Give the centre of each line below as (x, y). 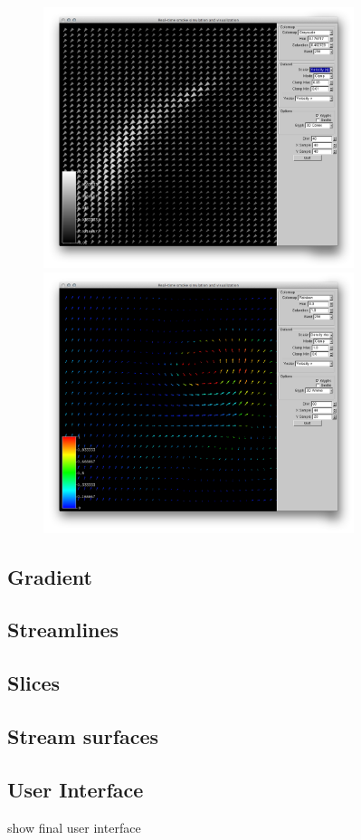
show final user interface (74, 827)
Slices (34, 683)
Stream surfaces (83, 735)
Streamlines (63, 630)
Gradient (50, 576)
